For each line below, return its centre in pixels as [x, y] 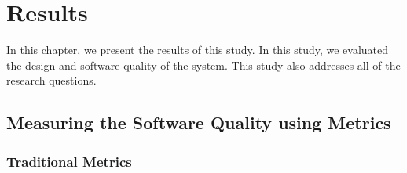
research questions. [51, 80]
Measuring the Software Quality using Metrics [199, 123]
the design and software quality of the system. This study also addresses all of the [203, 65]
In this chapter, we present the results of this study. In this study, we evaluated [198, 50]
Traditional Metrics [69, 161]
